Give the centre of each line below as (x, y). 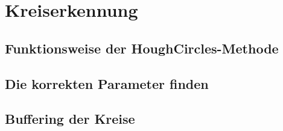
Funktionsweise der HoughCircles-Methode (142, 48)
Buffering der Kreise (70, 119)
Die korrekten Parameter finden (107, 83)
